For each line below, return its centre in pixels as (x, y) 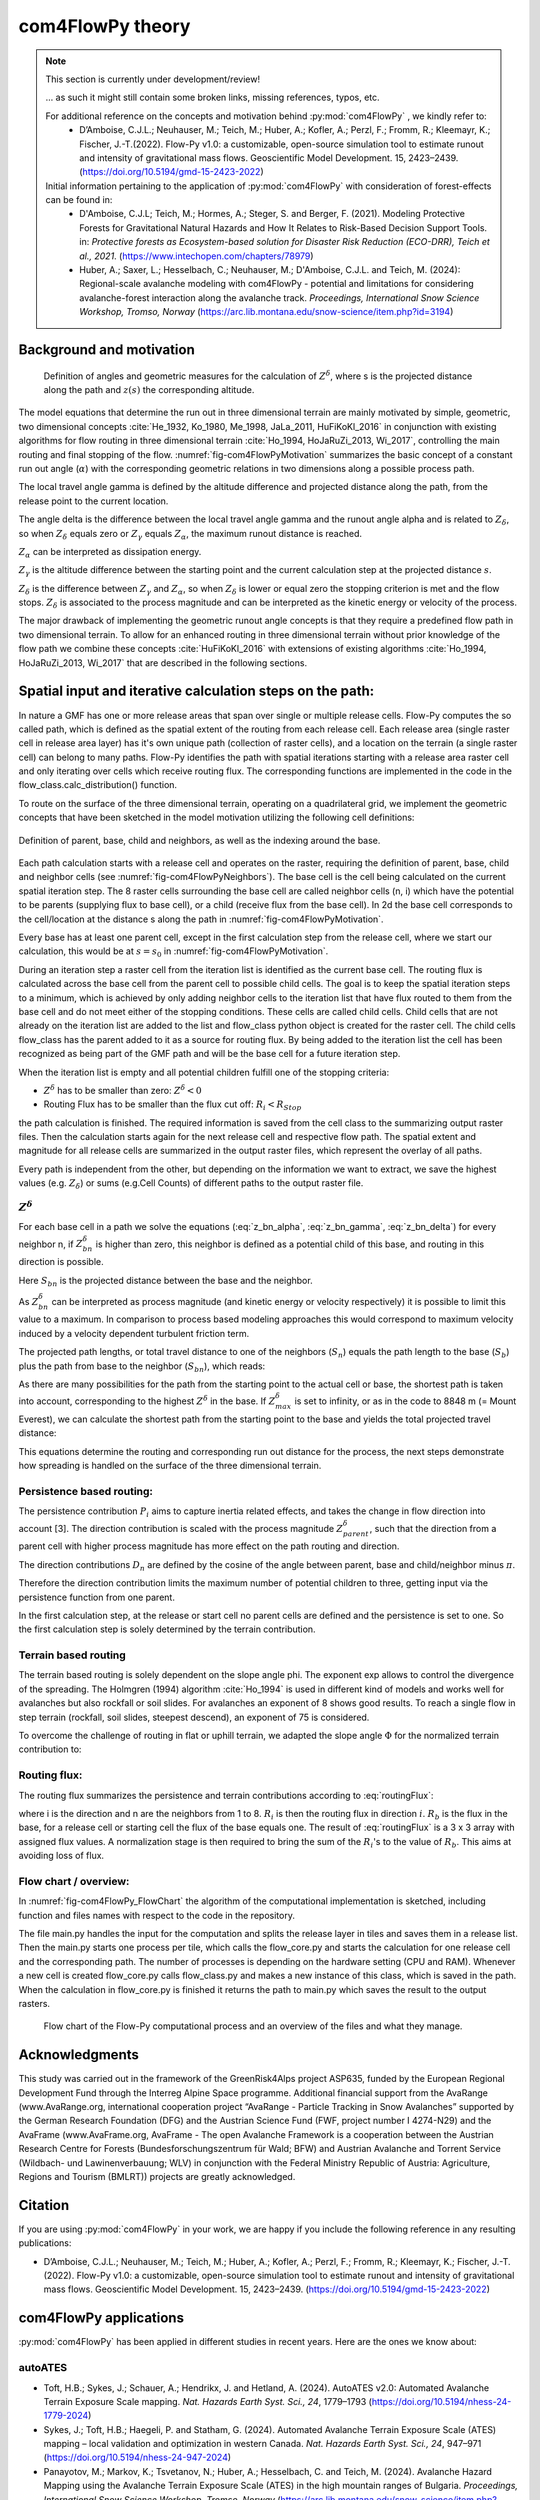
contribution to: (50, 1749)
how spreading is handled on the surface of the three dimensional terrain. (170, 1466)
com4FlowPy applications (101, 2318)
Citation (44, 2205)
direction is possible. (61, 1262)
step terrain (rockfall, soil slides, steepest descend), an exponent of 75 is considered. (194, 1717)
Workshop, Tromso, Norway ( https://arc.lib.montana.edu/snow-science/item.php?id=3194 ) (266, 312)
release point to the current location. (93, 501)
